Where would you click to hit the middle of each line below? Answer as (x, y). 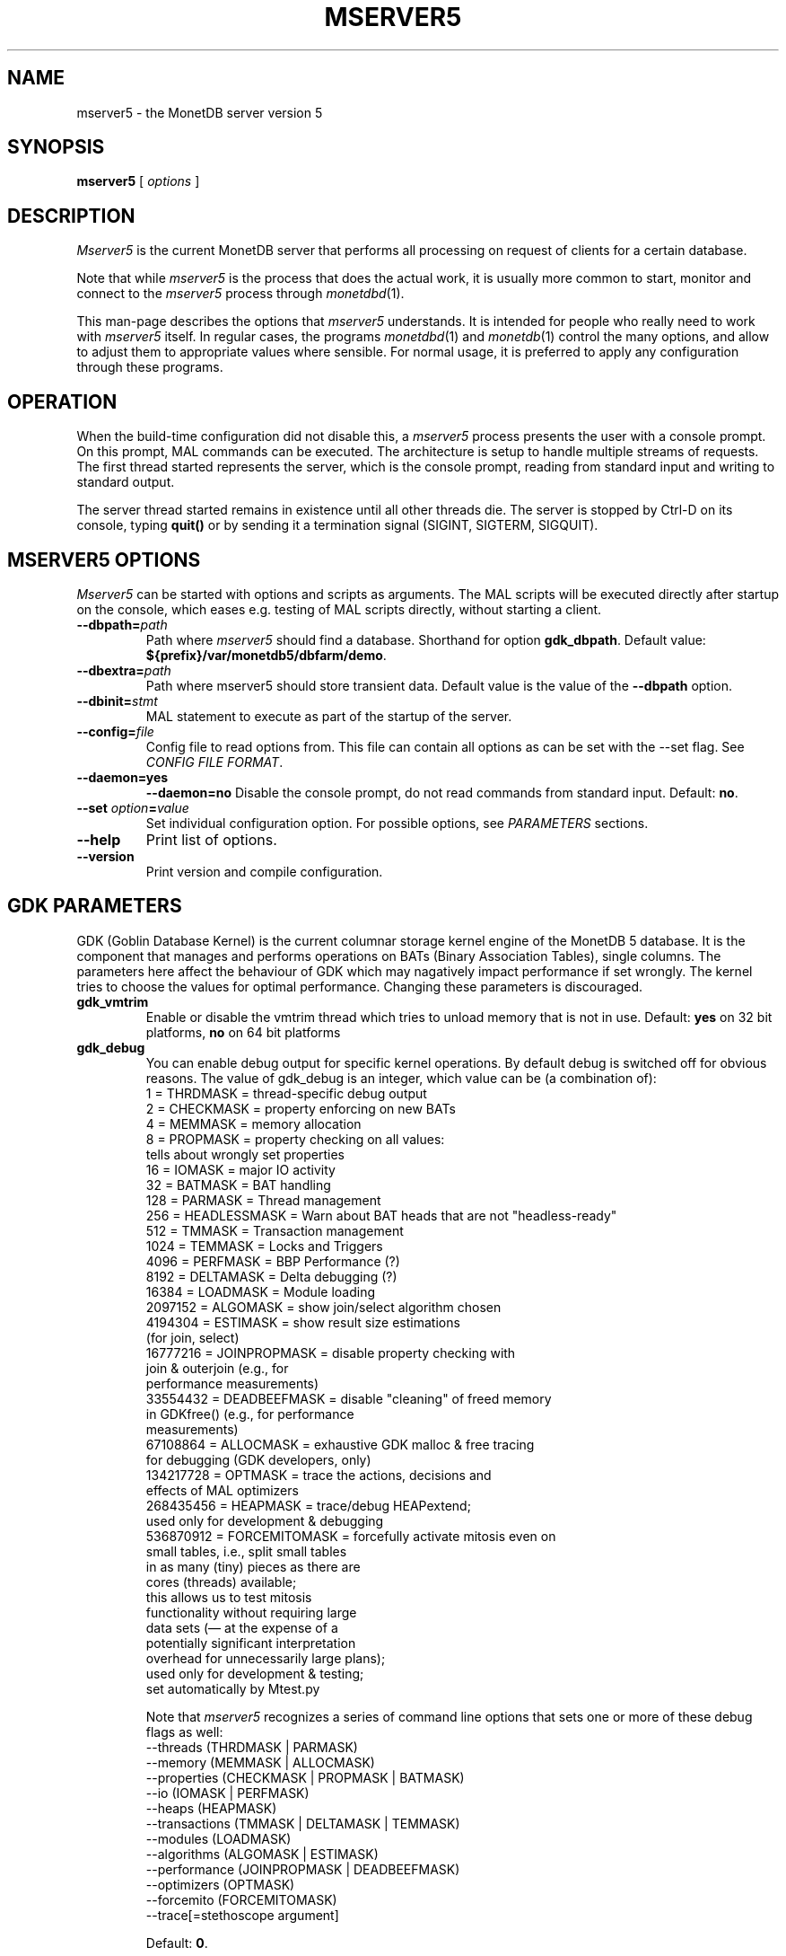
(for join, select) (192, 1337)
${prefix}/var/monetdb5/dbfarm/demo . (266, 655)
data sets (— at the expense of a (242, 1627)
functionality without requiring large (251, 1612)
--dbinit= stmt (117, 700)
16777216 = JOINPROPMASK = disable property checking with (331, 1352)
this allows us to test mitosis (229, 1597)
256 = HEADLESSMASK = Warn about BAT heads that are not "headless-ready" (381, 1215)
